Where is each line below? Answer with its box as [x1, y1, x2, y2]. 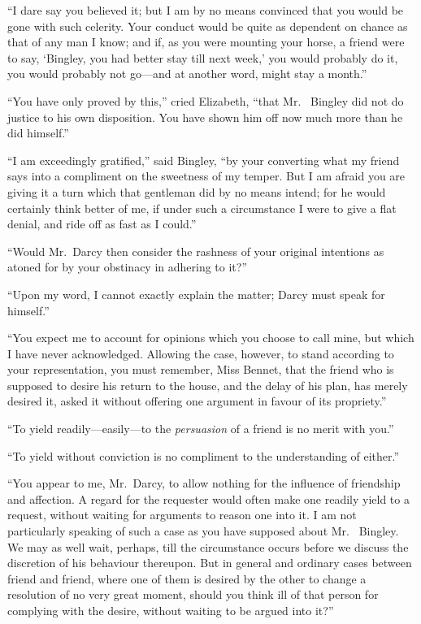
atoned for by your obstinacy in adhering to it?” [7, 258, 248, 275]
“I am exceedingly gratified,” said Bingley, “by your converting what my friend [7, 151, 400, 168]
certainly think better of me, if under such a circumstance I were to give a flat [7, 199, 397, 216]
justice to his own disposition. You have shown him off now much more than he [7, 108, 403, 125]
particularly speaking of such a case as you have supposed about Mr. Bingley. [7, 522, 399, 539]
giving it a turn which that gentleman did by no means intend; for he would [7, 183, 386, 200]
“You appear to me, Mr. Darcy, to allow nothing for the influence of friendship [7, 474, 401, 492]
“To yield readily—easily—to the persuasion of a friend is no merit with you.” [7, 420, 394, 437]
